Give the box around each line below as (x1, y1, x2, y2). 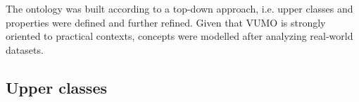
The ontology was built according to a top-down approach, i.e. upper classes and (6, 1, 353, 15)
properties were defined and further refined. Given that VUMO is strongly (6, 15, 326, 29)
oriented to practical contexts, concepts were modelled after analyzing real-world (6, 29, 353, 43)
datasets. (6, 42, 44, 57)
